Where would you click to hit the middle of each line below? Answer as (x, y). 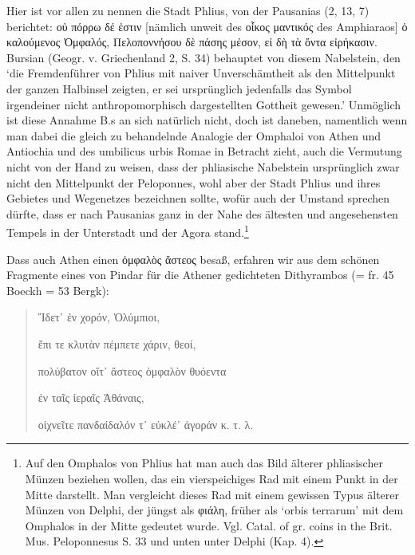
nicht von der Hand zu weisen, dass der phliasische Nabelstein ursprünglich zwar (203, 166)
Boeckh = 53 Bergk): (58, 290)
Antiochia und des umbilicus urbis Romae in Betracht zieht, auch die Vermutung (204, 151)
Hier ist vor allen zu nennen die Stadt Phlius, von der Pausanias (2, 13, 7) (188, 10)
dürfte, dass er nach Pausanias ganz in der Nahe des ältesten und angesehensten (202, 213)
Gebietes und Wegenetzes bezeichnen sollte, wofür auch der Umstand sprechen (198, 198)
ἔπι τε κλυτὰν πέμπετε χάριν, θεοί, (117, 343)
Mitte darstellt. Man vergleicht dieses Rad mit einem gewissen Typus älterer (212, 494)
